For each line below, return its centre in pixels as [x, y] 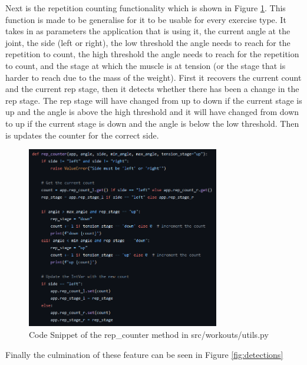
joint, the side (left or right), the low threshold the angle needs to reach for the [148, 42]
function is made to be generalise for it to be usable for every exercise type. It [146, 19]
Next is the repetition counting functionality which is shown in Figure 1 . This [146, 8]
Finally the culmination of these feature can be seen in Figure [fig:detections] [144, 354]
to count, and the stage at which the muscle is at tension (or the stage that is [146, 65]
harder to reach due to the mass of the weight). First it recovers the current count [153, 77]
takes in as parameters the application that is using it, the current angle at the [148, 31]
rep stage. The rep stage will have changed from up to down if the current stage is [154, 100]
